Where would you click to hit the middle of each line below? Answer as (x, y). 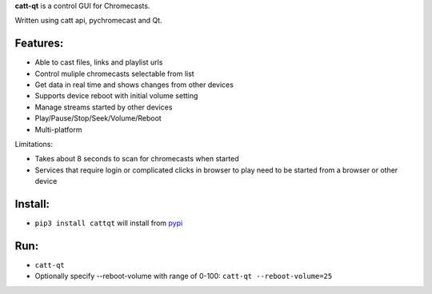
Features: (39, 44)
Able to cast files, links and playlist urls (99, 62)
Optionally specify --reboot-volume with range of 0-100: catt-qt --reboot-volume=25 (184, 276)
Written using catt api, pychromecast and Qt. (89, 21)
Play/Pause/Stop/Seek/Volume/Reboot (98, 118)
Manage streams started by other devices (104, 107)
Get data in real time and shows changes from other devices (134, 85)
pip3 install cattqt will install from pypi (109, 223)
